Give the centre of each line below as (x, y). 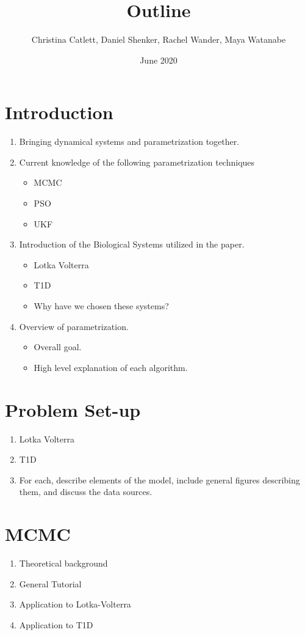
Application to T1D (56, 624)
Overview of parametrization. (74, 326)
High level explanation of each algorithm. (111, 367)
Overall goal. (58, 347)
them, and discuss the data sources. (86, 492)
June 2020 (159, 60)
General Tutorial (50, 583)
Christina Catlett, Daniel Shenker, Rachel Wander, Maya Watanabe (159, 39)
